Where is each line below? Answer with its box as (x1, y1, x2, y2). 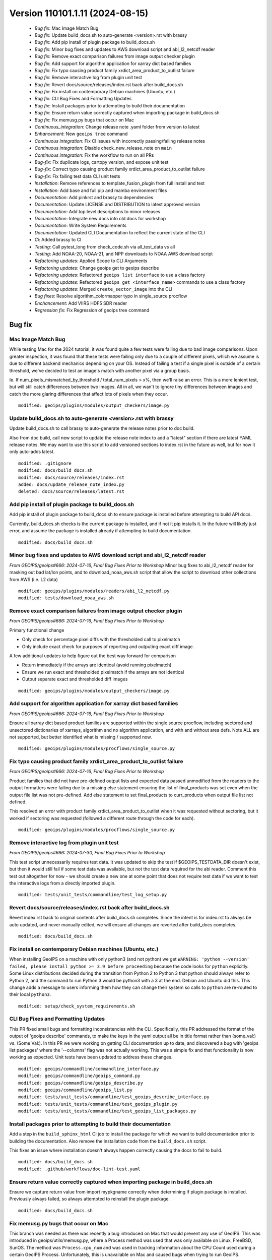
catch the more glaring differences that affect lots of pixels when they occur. (9, 391, 168, 397)
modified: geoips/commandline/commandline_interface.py (18, 1066, 159, 1072)
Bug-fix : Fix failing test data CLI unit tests (34, 173, 120, 179)
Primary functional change (9, 627, 64, 633)
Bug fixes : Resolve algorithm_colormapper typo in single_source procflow (34, 293, 187, 299)
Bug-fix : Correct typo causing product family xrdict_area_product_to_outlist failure (34, 166, 205, 172)
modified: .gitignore (18, 460, 72, 466)
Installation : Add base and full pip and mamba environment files (34, 187, 167, 194)
